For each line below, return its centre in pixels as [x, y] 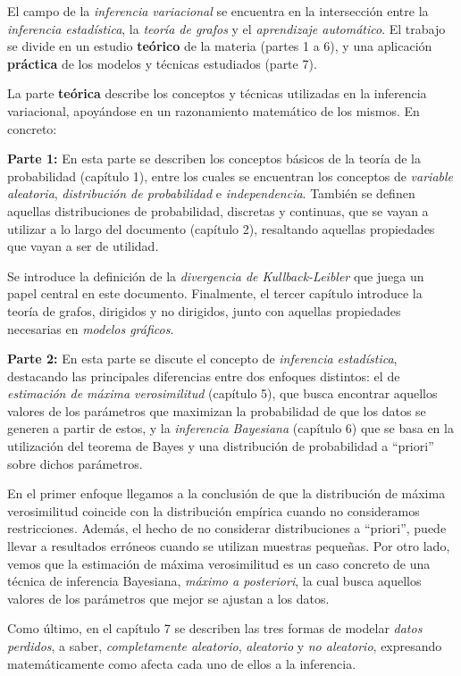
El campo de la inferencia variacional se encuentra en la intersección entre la [218, 11]
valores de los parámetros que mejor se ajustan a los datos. [168, 598]
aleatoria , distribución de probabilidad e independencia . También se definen [211, 193]
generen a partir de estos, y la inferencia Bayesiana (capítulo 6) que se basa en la [230, 428]
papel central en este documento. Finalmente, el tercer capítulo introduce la [215, 293]
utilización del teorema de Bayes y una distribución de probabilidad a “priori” [221, 446]
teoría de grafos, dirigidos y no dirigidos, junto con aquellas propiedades [204, 310]
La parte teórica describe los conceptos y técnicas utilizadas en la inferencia [217, 93]
